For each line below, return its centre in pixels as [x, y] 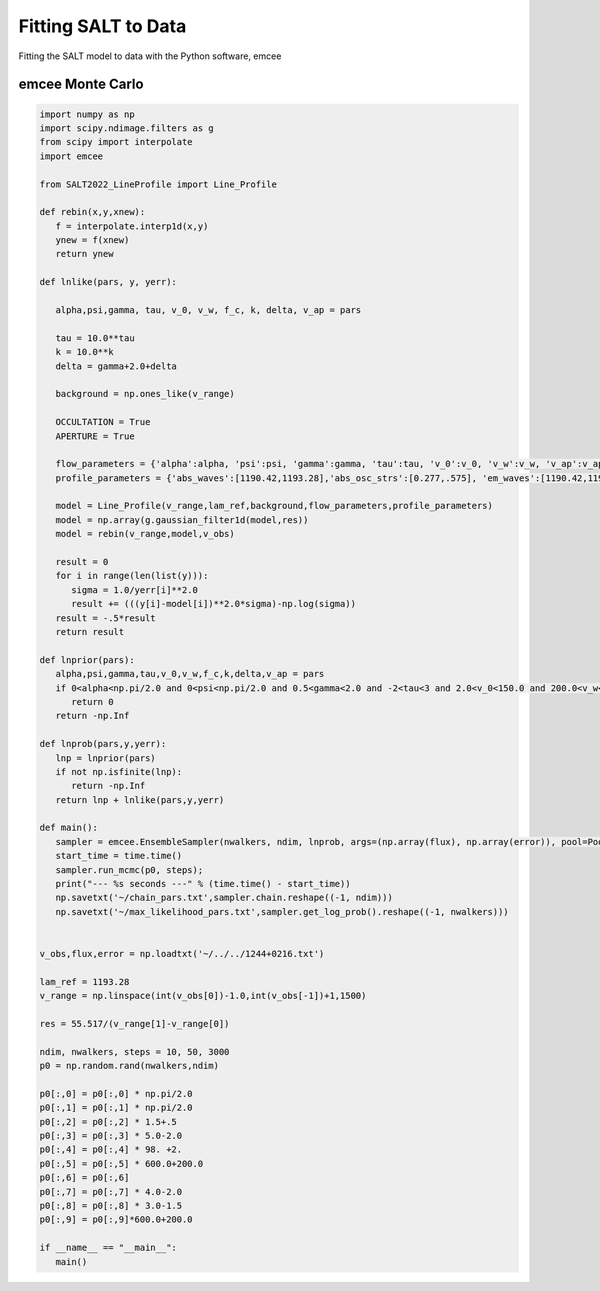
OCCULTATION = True [103, 422]
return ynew [84, 254]
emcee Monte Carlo [81, 84]
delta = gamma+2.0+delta [116, 366]
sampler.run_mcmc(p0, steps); [129, 869]
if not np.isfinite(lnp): [119, 771]
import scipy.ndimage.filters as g [126, 128]
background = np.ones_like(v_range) [145, 394]
